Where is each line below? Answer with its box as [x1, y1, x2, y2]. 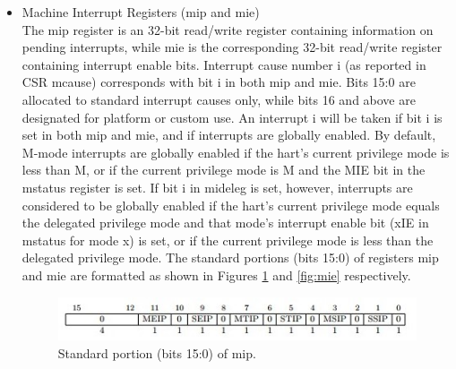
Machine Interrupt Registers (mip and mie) [22, 3, 260, 21]
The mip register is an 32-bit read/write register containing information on [22, 20, 434, 39]
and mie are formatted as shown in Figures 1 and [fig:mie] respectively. [22, 265, 411, 284]
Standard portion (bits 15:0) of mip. [57, 343, 256, 362]
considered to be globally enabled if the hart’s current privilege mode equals [22, 195, 440, 214]
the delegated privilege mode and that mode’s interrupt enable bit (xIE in [22, 213, 429, 232]
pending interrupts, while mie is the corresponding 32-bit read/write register [22, 38, 443, 56]
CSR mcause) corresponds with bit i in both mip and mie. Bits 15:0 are [22, 73, 416, 91]
